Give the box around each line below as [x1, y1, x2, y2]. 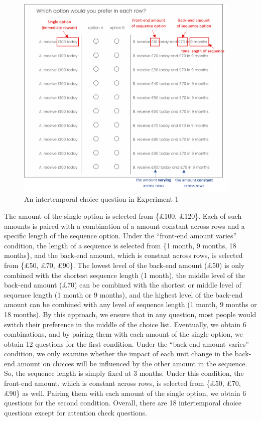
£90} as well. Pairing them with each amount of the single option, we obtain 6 [4, 387, 246, 398]
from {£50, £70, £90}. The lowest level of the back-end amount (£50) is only [4, 259, 245, 270]
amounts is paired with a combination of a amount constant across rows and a [4, 220, 245, 231]
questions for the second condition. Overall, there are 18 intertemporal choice [4, 397, 241, 408]
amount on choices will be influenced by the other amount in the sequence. [17, 358, 247, 368]
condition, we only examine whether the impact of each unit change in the [4, 348, 233, 359]
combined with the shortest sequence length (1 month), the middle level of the [4, 269, 245, 280]
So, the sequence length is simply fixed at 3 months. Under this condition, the [4, 368, 244, 378]
